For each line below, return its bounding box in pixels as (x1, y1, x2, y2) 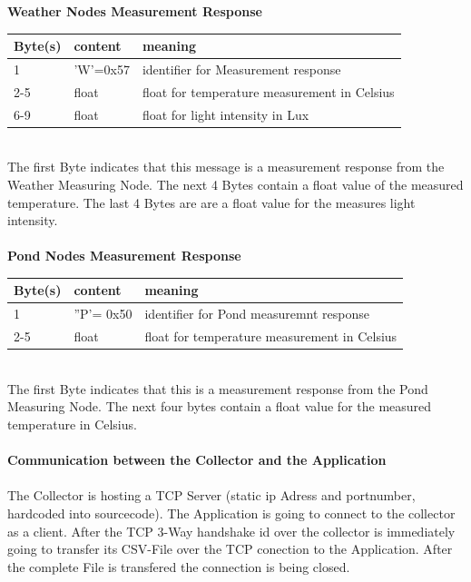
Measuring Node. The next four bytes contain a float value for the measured (7, 397, 432, 416)
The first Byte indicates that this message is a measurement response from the (7, 157, 445, 176)
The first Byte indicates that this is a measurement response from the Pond (7, 379, 428, 398)
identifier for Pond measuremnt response (144, 304, 369, 323)
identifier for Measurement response (142, 59, 341, 78)
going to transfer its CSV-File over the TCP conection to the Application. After (7, 539, 453, 558)
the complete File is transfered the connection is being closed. (7, 557, 350, 576)
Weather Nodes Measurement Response (7, 2, 262, 20)
